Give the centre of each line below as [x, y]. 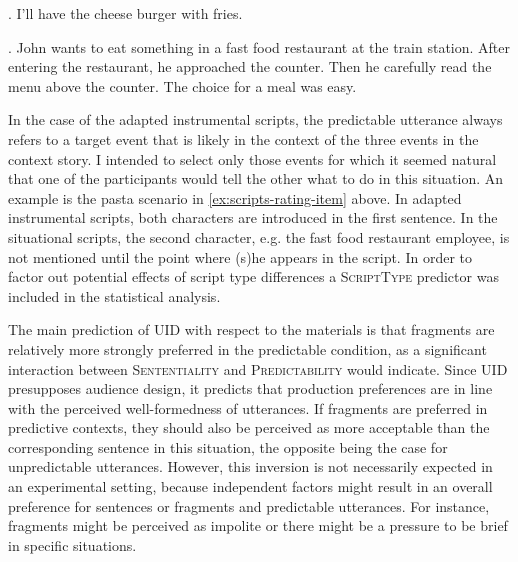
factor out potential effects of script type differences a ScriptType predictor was [253, 276]
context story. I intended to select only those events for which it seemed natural [252, 158]
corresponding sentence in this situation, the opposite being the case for [228, 446]
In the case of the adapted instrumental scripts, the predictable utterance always [255, 119]
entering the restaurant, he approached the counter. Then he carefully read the [250, 66]
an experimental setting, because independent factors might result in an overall [250, 486]
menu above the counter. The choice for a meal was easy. [182, 85]
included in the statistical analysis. [114, 295]
